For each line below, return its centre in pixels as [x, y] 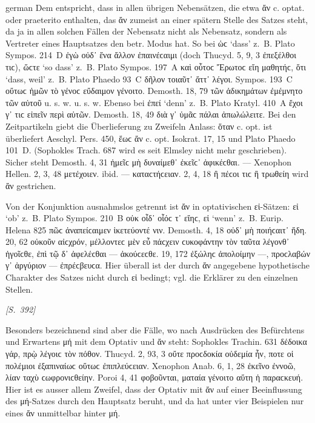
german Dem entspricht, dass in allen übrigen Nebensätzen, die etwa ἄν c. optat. [155, 7]
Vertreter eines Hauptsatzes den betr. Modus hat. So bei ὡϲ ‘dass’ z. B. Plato [150, 43]
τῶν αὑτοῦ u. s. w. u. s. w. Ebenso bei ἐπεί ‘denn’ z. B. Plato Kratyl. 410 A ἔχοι [154, 102]
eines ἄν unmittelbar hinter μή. [63, 413]
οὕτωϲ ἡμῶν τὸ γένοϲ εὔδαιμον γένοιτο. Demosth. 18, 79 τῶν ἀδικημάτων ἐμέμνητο [154, 91]
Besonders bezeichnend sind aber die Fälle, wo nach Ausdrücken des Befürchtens [155, 329]
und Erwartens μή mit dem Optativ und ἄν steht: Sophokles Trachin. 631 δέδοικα [156, 341]
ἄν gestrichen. [31, 185]
